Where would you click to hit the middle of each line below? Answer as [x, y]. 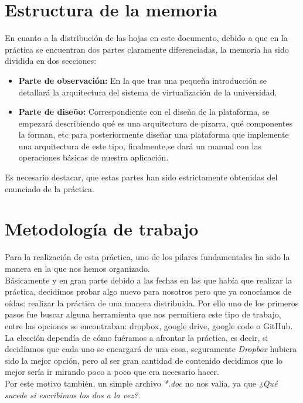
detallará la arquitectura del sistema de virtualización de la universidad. [148, 92]
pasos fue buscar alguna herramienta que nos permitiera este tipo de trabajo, [143, 314]
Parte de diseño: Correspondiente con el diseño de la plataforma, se [144, 112]
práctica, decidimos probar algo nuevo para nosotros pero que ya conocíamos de [148, 291]
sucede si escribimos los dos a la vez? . [73, 395]
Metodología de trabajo [102, 229]
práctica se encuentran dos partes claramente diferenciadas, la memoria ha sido [147, 49]
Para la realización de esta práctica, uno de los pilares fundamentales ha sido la [147, 257]
